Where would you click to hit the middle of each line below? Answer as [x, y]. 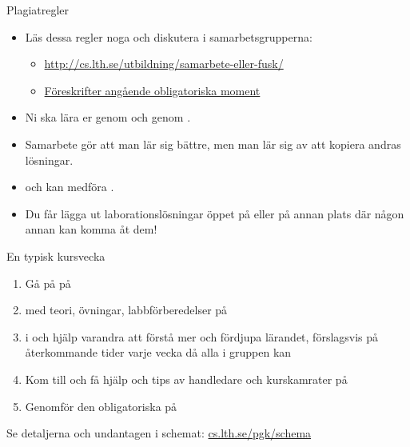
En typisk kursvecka [56, 255]
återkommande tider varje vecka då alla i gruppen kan [158, 352]
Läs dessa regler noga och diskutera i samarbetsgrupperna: [169, 36]
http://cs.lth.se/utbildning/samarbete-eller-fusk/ [164, 64]
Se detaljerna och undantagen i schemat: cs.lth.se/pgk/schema [159, 433]
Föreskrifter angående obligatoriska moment [152, 90]
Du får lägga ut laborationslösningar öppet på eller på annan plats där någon [215, 213]
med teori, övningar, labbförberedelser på [126, 310]
